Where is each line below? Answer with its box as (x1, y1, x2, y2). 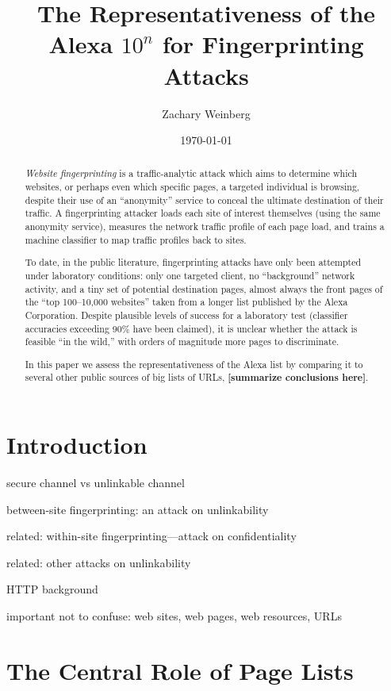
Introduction (6, 428, 148, 461)
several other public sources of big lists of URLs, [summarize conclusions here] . (25, 370, 369, 385)
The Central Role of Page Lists (6, 654, 354, 686)
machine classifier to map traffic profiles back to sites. (25, 232, 247, 246)
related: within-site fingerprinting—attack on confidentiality (6, 528, 297, 544)
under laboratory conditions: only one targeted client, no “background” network (25, 268, 355, 282)
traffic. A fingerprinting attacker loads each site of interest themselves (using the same (25, 206, 381, 220)
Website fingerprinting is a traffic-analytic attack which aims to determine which (25, 167, 358, 180)
